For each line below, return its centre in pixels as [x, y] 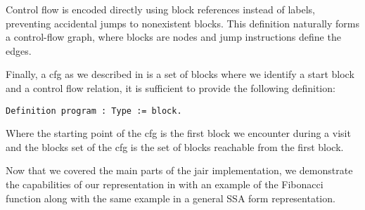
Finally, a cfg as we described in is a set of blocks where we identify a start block [180, 74]
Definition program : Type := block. [94, 111]
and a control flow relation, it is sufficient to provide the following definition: [171, 87]
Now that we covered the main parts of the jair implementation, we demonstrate [179, 170]
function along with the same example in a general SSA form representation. [171, 198]
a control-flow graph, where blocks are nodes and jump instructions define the [173, 37]
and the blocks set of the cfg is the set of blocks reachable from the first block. [175, 146]
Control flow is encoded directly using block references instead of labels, [160, 9]
